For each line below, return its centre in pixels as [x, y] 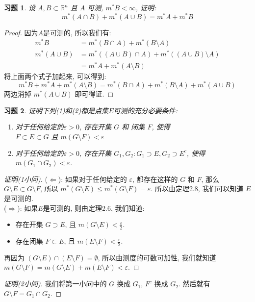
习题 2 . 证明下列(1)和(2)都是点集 [56, 110]
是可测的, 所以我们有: [77, 32]
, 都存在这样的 [155, 179]
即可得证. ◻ [94, 94]
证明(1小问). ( [26, 179]
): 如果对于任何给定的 [92, 179]
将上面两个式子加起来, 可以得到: [55, 76]
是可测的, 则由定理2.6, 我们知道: [94, 208]
